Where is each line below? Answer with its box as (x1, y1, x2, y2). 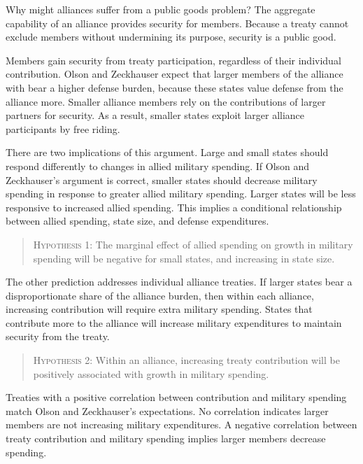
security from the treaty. (6, 329, 110, 344)
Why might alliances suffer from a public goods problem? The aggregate (6, 2, 315, 16)
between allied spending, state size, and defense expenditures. (6, 213, 269, 228)
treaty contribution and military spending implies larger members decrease (6, 431, 326, 446)
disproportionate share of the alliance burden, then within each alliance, (6, 288, 314, 302)
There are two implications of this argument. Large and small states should (6, 145, 329, 160)
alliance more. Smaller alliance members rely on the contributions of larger (6, 94, 326, 108)
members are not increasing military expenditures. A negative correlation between (6, 417, 357, 432)
